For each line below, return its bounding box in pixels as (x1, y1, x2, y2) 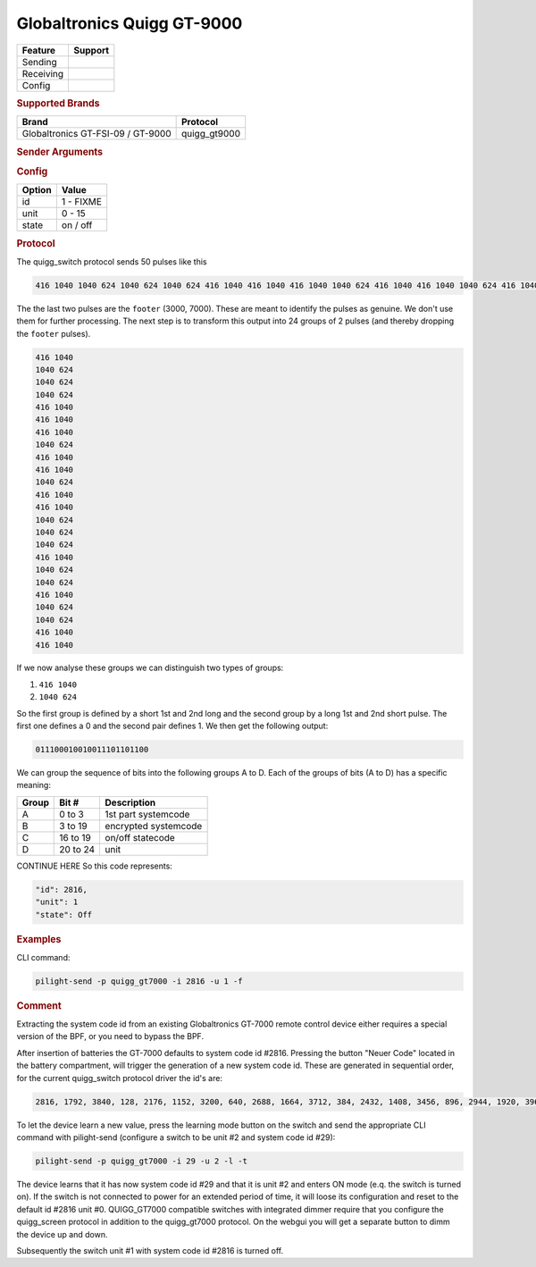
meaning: (16, 780, 51, 791)
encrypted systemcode (105, 819, 203, 832)
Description (105, 796, 156, 809)
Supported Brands (16, 96, 100, 109)
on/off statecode (105, 831, 176, 843)
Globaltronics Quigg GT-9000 (16, 13, 243, 33)
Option (21, 184, 53, 197)
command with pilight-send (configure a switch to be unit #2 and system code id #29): (16, 1131, 336, 1143)
